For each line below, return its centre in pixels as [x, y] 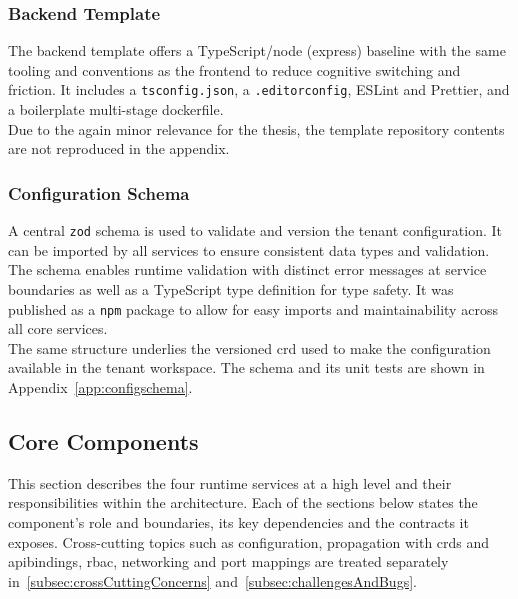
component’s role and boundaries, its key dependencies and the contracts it [238, 521]
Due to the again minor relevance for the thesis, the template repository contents [256, 128]
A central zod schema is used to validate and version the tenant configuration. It [255, 230]
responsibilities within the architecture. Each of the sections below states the [243, 502]
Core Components [103, 440]
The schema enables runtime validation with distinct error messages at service [247, 269]
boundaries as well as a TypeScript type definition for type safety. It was [231, 288]
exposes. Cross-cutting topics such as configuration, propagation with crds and [249, 541]
